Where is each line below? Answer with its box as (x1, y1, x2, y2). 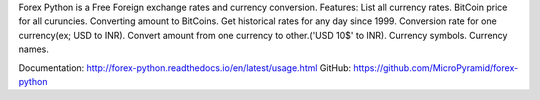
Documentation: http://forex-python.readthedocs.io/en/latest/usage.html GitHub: (18, 61, 352, 74)
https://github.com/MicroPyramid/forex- (353, 61, 519, 74)
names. (18, 43, 49, 55)
